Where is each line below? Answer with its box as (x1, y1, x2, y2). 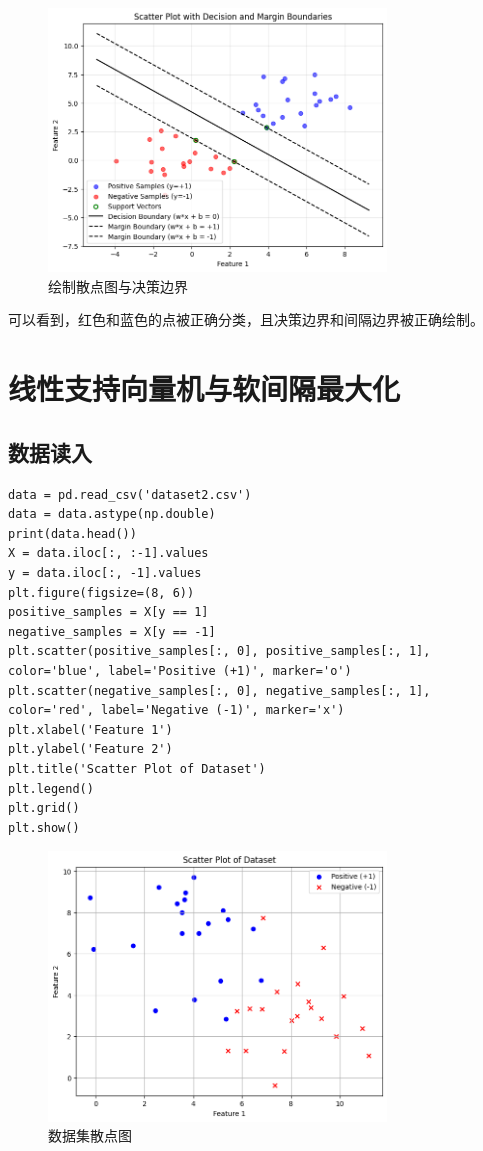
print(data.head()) (8, 526, 137, 541)
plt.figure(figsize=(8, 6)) (8, 585, 195, 600)
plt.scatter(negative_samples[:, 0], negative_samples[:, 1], (8, 683, 431, 698)
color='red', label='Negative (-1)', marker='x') (8, 703, 345, 718)
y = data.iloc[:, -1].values (8, 566, 202, 581)
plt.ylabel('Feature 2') (8, 742, 173, 757)
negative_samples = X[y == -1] (8, 624, 216, 639)
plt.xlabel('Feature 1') (8, 722, 173, 737)
